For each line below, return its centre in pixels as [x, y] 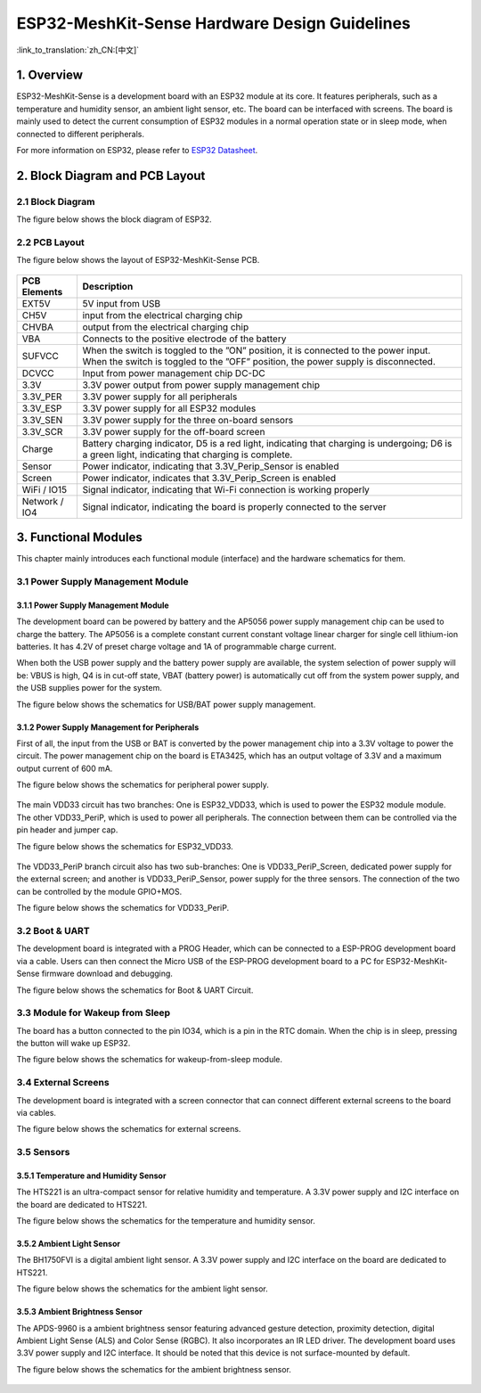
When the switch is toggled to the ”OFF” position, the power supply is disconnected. [259, 361]
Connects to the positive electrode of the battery [184, 339]
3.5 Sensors [43, 1152]
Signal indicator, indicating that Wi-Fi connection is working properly [226, 489]
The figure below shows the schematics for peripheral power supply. [143, 785]
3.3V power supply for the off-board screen [174, 431]
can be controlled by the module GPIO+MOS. [99, 891]
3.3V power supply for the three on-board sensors [188, 420]
